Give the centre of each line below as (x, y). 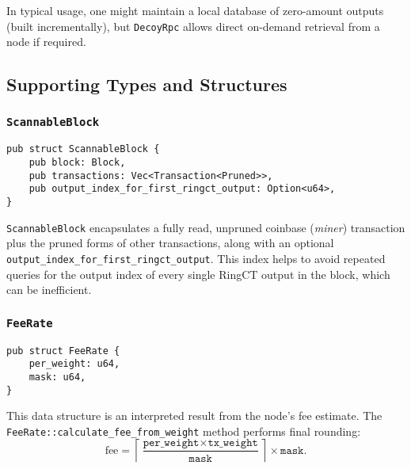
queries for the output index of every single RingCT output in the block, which (198, 274)
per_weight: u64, (74, 364)
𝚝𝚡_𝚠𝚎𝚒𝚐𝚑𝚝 (233, 443)
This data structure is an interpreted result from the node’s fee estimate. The (194, 416)
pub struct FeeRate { (63, 351)
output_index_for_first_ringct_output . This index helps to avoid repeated (196, 258)
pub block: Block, (77, 163)
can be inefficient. (49, 290)
